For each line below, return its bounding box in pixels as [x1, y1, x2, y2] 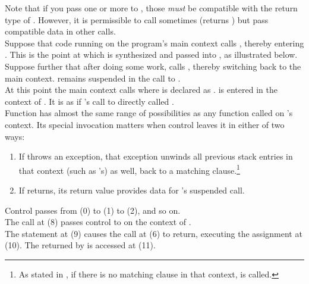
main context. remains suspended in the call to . [5, 71, 181, 84]
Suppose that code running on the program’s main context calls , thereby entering [5, 36, 304, 49]
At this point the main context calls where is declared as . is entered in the [5, 83, 278, 96]
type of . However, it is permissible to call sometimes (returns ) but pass [5, 13, 269, 26]
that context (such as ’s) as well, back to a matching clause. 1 [18, 162, 240, 176]
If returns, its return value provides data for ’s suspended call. [18, 183, 245, 196]
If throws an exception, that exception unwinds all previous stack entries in [18, 150, 293, 163]
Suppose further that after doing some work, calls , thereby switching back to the [5, 60, 301, 72]
